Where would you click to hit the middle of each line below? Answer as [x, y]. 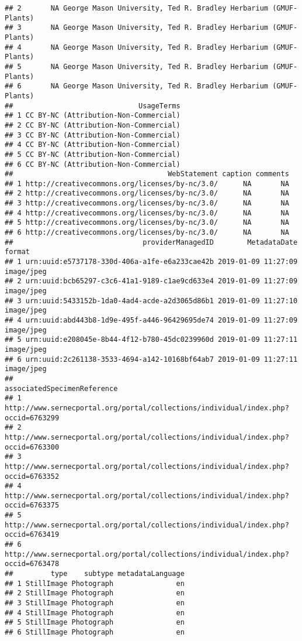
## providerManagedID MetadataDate [151, 242]
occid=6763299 [32, 418]
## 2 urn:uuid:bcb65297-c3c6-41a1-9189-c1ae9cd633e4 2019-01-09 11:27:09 [151, 281]
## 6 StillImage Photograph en [95, 632]
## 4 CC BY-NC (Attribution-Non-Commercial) [93, 145]
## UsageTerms [93, 106]
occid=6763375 [32, 505]
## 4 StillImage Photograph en [95, 613]
